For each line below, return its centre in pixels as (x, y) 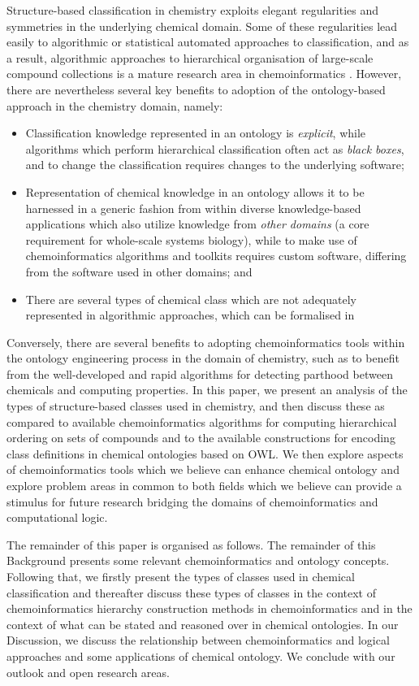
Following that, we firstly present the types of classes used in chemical (181, 576)
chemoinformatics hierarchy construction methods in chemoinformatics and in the (209, 608)
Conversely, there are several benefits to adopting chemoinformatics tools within (206, 342)
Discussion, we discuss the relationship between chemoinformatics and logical (198, 640)
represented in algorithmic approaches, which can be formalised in (190, 315)
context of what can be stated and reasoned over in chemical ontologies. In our (203, 624)
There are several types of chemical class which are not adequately (191, 299)
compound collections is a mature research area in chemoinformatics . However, (204, 74)
